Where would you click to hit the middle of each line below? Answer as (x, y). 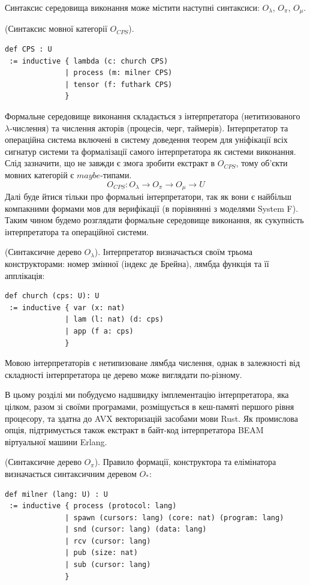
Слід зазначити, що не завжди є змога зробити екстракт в (110, 163)
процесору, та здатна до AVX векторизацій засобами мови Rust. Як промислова (151, 418)
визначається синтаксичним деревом (71, 473)
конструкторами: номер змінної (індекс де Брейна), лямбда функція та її (137, 263)
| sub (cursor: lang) (108, 565)
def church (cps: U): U (52, 296)
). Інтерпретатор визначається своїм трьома (174, 252)
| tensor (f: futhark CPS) (119, 84)
